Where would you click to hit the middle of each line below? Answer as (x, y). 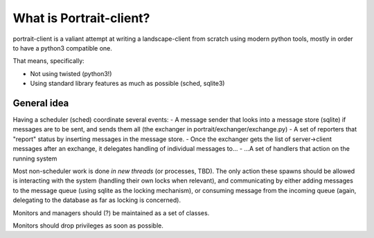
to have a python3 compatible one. (62, 48)
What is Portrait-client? (81, 18)
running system (35, 158)
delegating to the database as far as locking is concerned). (97, 200)
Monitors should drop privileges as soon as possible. (88, 226)
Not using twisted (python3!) (71, 73)
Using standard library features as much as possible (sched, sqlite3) (127, 84)
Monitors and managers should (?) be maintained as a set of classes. (111, 213)
